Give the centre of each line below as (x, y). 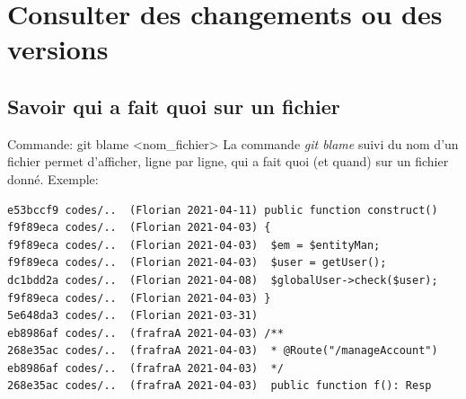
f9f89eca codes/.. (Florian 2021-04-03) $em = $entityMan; (194, 245)
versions (58, 49)
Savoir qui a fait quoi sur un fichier (174, 106)
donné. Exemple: (53, 178)
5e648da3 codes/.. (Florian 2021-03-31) (133, 316)
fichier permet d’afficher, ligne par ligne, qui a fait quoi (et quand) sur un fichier (228, 161)
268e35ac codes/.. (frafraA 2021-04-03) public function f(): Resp (220, 386)
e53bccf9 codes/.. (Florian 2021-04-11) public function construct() (223, 210)
